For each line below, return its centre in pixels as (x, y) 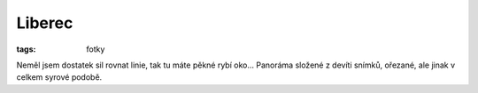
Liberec (45, 23)
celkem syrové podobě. (59, 77)
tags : (26, 49)
